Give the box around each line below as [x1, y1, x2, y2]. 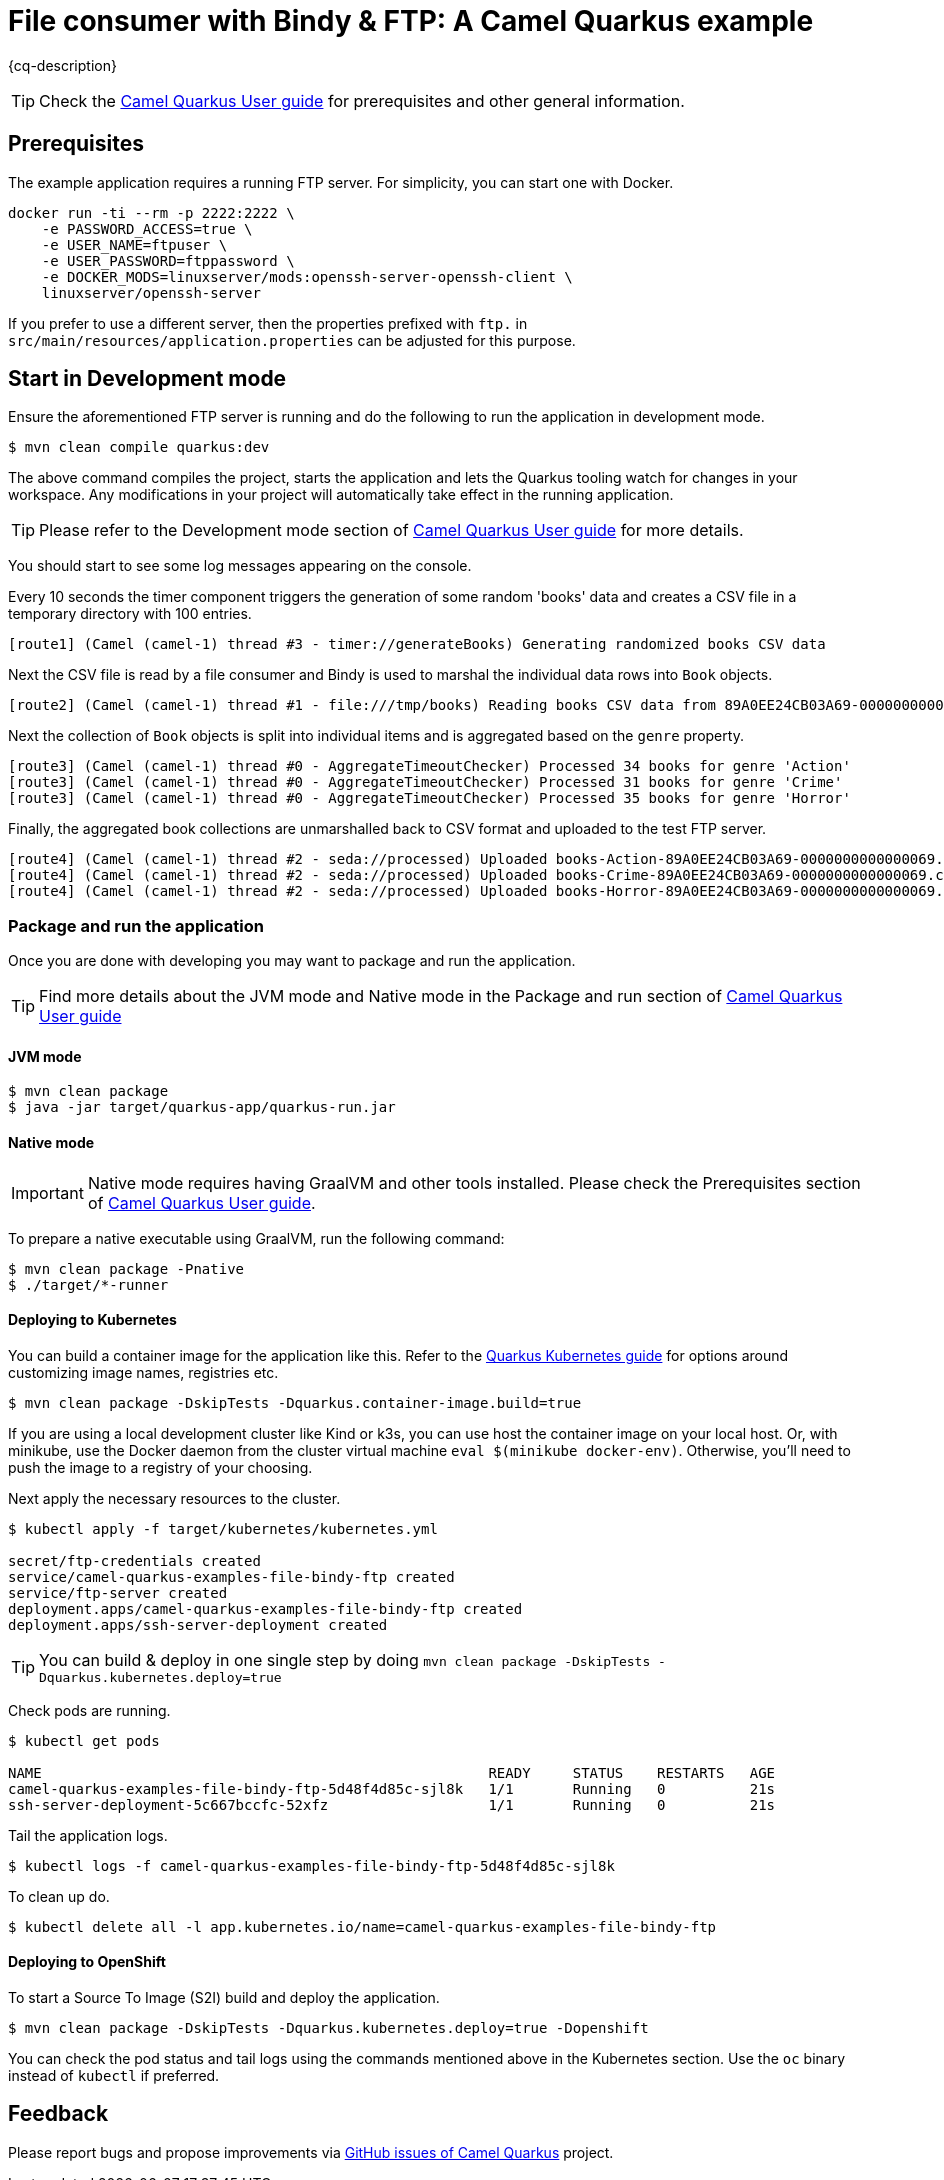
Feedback [8, 2101, 109, 2127]
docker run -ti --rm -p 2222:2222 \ [8, 204, 295, 221]
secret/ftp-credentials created [8, 1552, 261, 1569]
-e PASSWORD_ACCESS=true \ [41, 220, 253, 237]
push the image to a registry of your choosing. [8, 1458, 313, 1476]
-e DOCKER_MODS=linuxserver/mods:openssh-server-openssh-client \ [41, 268, 573, 285]
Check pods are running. [8, 1701, 171, 1719]
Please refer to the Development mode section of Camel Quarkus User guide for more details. [39, 520, 744, 541]
